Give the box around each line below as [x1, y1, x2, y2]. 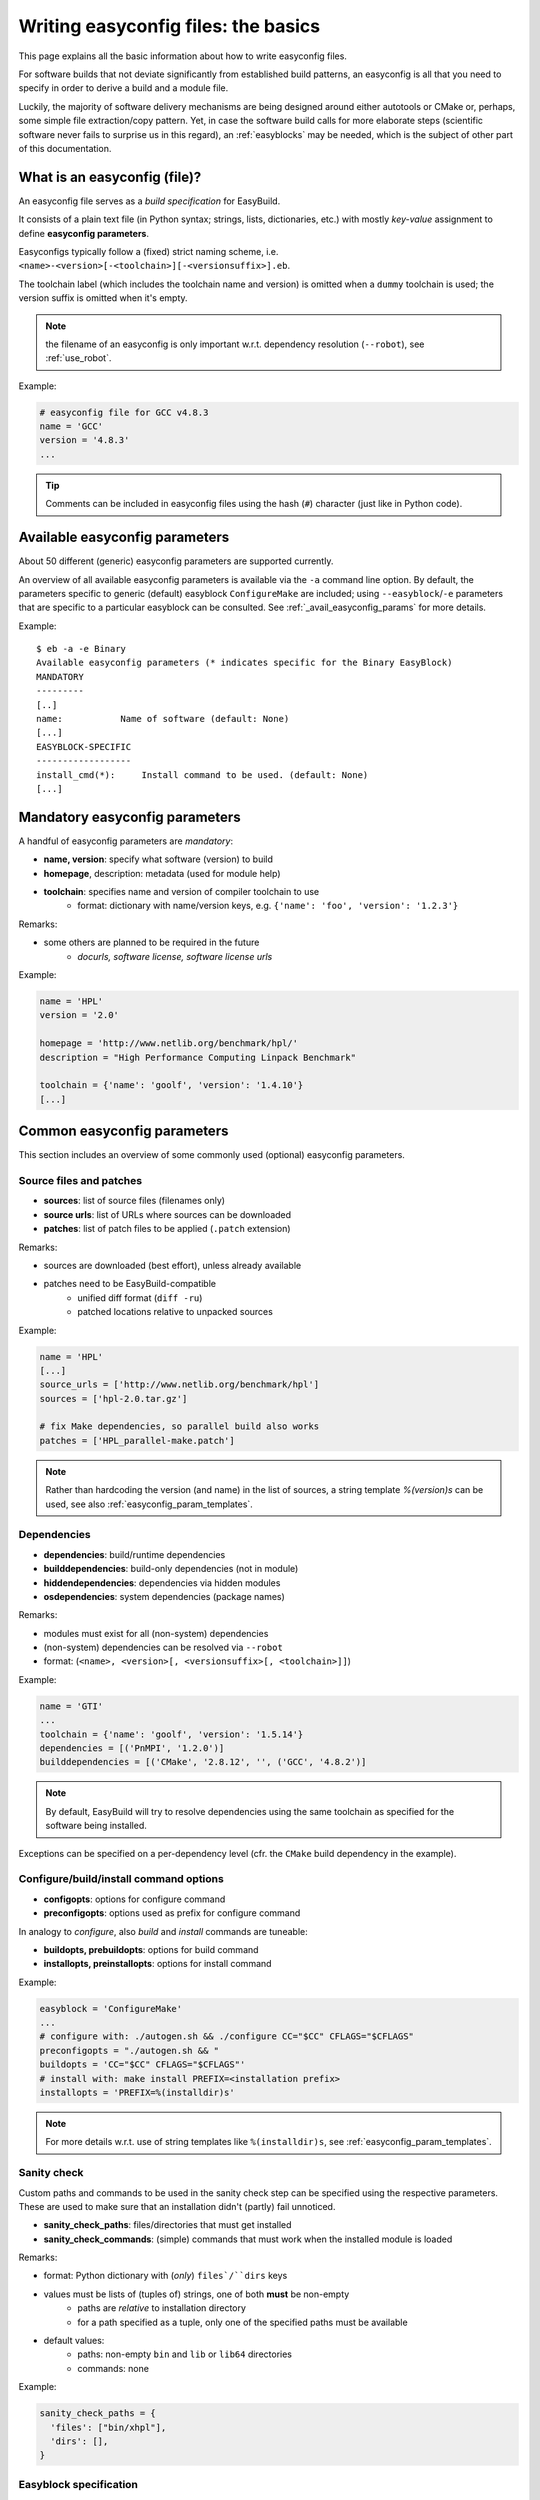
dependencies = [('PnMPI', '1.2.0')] [39, 1743, 225, 1754]
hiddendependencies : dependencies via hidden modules [43, 1576, 281, 1589]
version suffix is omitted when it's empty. [18, 292, 189, 304]
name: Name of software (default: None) [36, 713, 290, 725]
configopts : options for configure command [43, 1893, 226, 1905]
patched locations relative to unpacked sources [77, 1306, 274, 1318]
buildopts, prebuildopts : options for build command [43, 1943, 259, 1955]
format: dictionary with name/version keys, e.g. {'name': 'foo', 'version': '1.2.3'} [77, 900, 459, 912]
